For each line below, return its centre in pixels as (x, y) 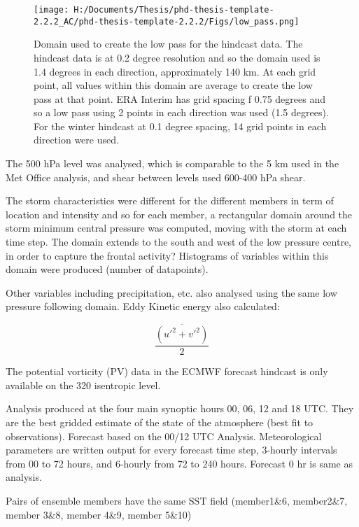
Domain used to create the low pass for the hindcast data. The (168, 44)
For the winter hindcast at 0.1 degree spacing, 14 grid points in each (180, 126)
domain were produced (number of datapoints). (107, 269)
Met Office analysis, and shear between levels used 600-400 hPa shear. (156, 177)
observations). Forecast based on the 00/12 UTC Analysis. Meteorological (164, 436)
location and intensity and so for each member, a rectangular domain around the (179, 214)
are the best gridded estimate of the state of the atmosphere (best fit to (160, 422)
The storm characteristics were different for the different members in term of (170, 201)
